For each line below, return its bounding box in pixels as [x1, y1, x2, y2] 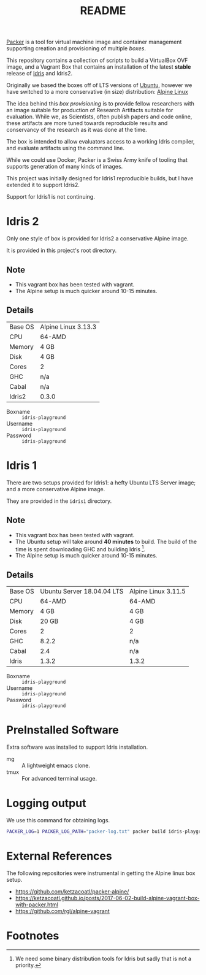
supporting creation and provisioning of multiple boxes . [6, 45, 146, 52]
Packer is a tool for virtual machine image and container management [6, 38, 182, 46]
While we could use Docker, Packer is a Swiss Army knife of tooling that [6, 156, 188, 164]
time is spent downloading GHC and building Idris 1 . [15, 544, 146, 552]
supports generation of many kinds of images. [6, 163, 123, 170]
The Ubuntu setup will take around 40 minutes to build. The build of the [15, 538, 197, 545]
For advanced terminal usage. [21, 774, 97, 782]
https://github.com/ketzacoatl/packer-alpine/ [15, 887, 129, 895]
